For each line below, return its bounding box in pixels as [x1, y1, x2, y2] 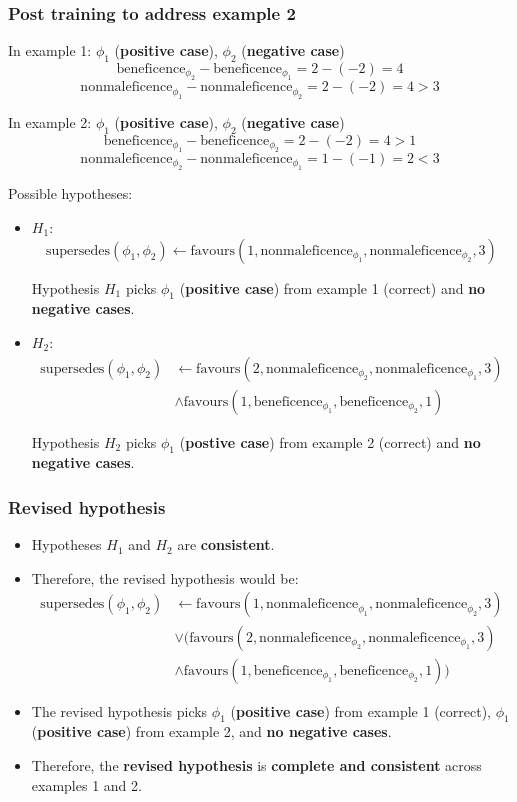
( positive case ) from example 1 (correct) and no [179, 277, 486, 298]
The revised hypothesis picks [31, 700, 208, 721]
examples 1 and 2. [31, 774, 142, 795]
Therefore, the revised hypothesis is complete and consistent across [31, 754, 482, 775]
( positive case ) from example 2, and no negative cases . [31, 721, 392, 742]
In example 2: [8, 111, 92, 132]
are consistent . [177, 534, 275, 555]
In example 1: [8, 40, 92, 61]
